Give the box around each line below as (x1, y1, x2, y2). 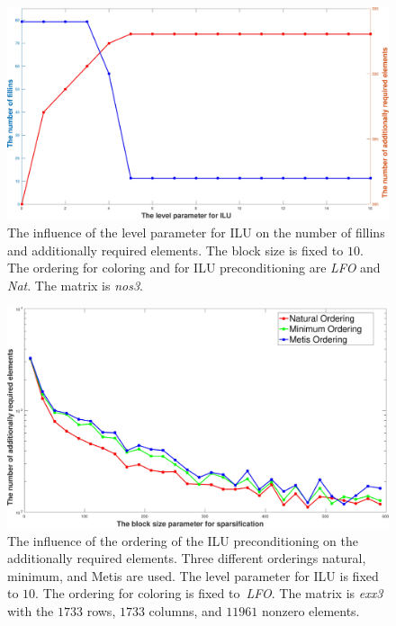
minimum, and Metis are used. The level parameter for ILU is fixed (7, 566, 379, 585)
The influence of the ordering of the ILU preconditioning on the (7, 531, 359, 550)
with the (7, 601, 54, 620)
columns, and (148, 601, 222, 620)
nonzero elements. (261, 601, 360, 620)
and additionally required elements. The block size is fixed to (7, 240, 344, 259)
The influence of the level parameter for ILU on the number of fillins (7, 223, 385, 242)
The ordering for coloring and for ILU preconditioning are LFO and (7, 258, 381, 277)
